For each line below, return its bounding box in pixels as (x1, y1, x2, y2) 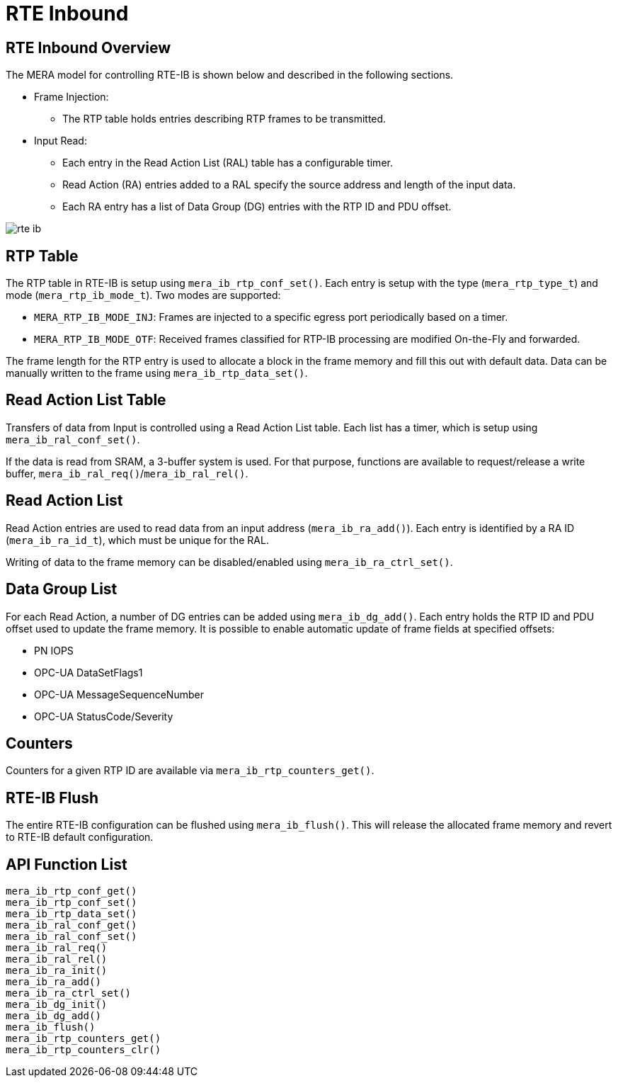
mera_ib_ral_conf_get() (6, 919, 137, 931)
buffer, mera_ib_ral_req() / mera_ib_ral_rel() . (6, 467, 248, 480)
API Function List (6, 855, 127, 873)
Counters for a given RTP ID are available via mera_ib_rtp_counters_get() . (6, 764, 374, 777)
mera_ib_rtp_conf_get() (6, 885, 137, 897)
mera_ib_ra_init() (6, 965, 108, 977)
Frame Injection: (34, 91, 109, 103)
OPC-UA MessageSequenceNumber (34, 688, 204, 701)
